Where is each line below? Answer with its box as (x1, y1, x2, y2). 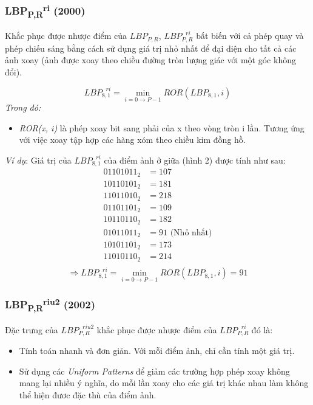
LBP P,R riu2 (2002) (5, 296, 96, 314)
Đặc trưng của (5, 323, 58, 336)
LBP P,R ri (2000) (5, 1, 86, 20)
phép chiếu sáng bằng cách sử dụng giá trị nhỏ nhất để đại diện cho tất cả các (5, 41, 297, 54)
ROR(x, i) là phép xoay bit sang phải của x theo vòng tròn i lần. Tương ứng (19, 121, 305, 134)
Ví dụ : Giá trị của (5, 153, 72, 166)
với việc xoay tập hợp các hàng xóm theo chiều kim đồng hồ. (19, 133, 246, 146)
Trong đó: (5, 101, 41, 114)
